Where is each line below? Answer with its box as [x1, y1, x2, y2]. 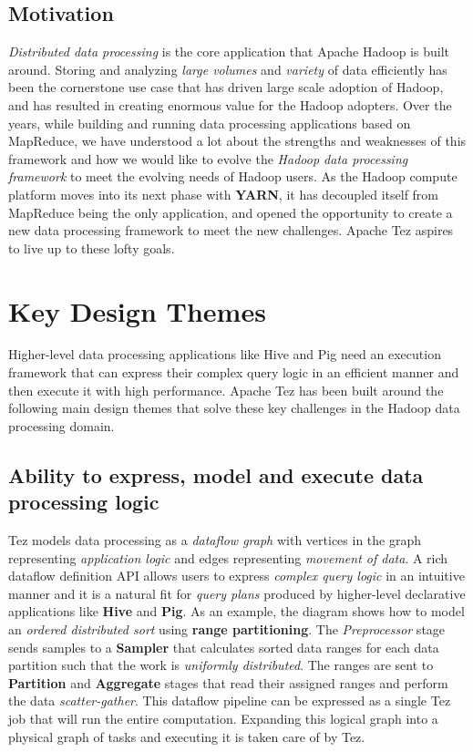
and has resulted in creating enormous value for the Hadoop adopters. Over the [8, 95, 452, 114]
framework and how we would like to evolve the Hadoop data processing [8, 149, 408, 168]
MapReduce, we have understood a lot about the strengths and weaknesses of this [8, 131, 467, 150]
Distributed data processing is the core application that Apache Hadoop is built [8, 42, 449, 61]
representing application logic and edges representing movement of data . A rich [8, 548, 448, 567]
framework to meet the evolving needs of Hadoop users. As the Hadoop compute [8, 167, 458, 186]
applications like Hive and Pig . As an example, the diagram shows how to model [8, 602, 465, 621]
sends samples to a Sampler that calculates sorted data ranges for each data [8, 637, 439, 656]
